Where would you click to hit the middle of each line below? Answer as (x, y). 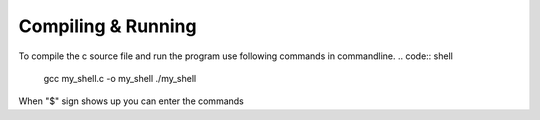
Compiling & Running (107, 26)
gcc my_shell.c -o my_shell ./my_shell (120, 78)
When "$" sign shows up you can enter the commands (131, 101)
